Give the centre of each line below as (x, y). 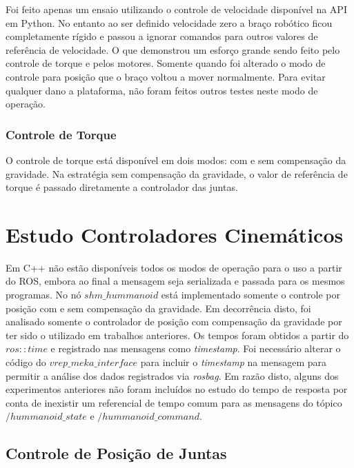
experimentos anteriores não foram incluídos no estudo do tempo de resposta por (177, 389)
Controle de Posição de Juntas (116, 453)
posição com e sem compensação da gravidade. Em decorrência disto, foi (158, 308)
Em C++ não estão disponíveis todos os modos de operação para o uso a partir (174, 267)
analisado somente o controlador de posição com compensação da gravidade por (174, 322)
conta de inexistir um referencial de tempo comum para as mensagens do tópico (174, 402)
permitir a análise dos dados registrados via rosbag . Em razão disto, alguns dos (172, 375)
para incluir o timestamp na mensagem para (233, 362)
